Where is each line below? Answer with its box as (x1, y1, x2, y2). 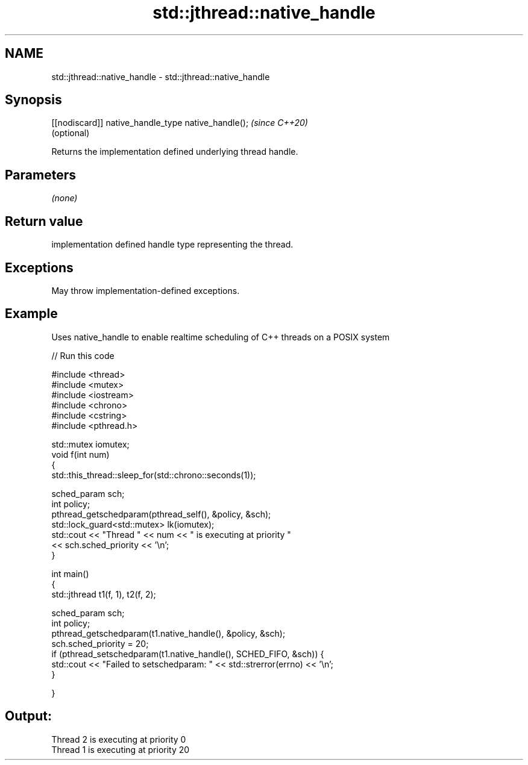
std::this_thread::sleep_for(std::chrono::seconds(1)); (51, 469, 256, 480)
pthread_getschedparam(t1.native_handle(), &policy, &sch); (51, 628, 286, 639)
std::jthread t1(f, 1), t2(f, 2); (51, 589, 156, 599)
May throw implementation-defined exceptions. (51, 285, 240, 296)
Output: (5, 708, 52, 724)
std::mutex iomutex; (51, 439, 130, 449)
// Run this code (51, 350, 115, 361)
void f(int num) (51, 449, 110, 460)
